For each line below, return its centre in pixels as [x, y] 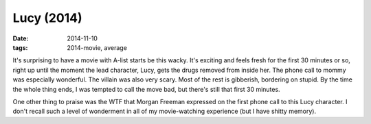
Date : [21, 38]
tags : [20, 47]
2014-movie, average [97, 47]
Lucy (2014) [47, 18]
